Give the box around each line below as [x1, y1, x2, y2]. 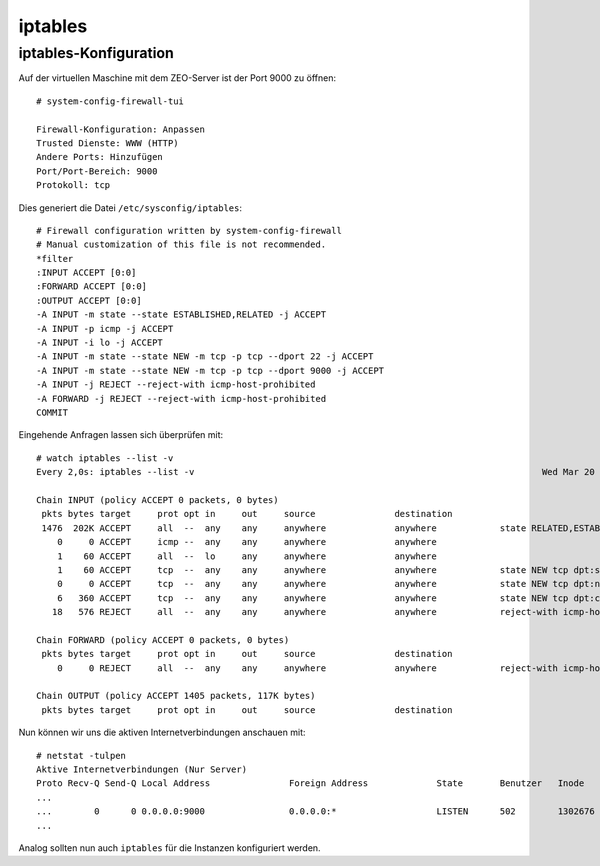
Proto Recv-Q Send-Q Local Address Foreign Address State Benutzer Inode [36, 778, 585, 789]
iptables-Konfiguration [18, 44, 174, 62]
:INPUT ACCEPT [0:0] [36, 267, 137, 279]
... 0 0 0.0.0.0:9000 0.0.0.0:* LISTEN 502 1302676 [36, 806, 595, 817]
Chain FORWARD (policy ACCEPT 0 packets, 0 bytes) [36, 634, 290, 645]
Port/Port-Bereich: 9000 [36, 165, 158, 177]
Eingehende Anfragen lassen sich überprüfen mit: [18, 429, 224, 441]
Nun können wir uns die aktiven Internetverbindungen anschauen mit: [18, 726, 306, 739]
